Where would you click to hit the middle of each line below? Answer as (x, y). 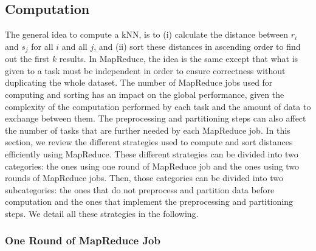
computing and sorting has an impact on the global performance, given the (145, 95)
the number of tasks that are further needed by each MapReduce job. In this (148, 130)
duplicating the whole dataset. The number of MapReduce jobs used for (139, 82)
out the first (27, 59)
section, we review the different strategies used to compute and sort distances (149, 142)
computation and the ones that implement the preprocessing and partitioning (149, 201)
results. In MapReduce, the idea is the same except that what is (179, 59)
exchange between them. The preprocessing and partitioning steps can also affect (156, 118)
